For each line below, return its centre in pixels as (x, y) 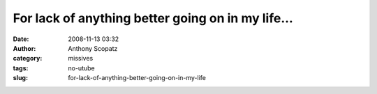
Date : (21, 39)
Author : (24, 48)
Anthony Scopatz (93, 48)
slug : (20, 78)
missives (81, 58)
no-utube (81, 68)
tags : (21, 68)
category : (28, 58)
